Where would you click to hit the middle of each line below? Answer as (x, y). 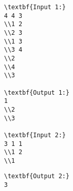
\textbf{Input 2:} (35, 135)
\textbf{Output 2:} (37, 176)
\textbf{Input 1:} (35, 7)
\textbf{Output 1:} (37, 92)
